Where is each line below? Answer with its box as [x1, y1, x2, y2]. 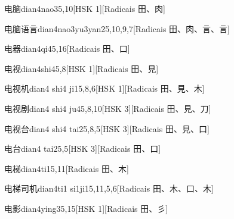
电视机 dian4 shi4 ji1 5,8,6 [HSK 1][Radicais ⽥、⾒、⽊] [4, 82, 205, 95]
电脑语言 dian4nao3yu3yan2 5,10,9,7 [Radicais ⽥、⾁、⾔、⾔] [4, 22, 230, 35]
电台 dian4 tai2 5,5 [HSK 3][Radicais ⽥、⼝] [4, 142, 161, 155]
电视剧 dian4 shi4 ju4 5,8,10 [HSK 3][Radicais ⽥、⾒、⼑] [4, 102, 211, 114]
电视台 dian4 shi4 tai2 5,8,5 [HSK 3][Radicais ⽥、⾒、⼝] [4, 122, 210, 134]
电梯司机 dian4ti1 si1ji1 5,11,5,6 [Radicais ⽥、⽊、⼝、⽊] [4, 182, 214, 195]
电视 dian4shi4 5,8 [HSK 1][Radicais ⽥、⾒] [4, 62, 159, 74]
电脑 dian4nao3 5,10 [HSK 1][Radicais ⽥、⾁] [4, 2, 165, 14]
